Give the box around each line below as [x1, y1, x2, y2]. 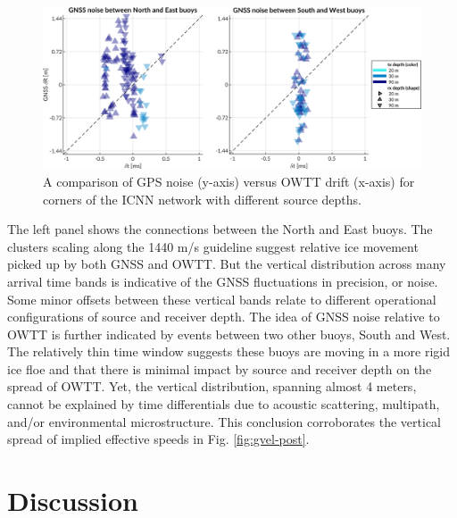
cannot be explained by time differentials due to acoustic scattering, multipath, [7, 395, 440, 414]
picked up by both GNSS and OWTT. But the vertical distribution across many [7, 255, 446, 273]
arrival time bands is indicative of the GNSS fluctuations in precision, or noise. [7, 272, 438, 290]
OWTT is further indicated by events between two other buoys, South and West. [7, 324, 451, 343]
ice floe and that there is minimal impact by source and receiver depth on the [7, 359, 432, 378]
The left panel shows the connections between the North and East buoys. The [7, 220, 433, 238]
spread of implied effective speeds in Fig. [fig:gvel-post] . [7, 430, 310, 448]
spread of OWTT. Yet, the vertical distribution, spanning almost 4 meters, [7, 377, 417, 396]
